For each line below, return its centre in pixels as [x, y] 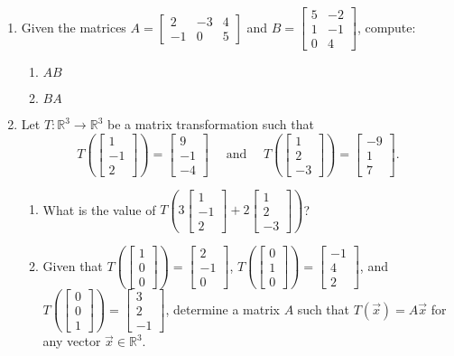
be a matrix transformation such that [210, 124]
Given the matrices [74, 27]
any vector [72, 341]
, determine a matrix [222, 309]
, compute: [386, 27]
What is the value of [99, 209]
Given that [73, 265]
